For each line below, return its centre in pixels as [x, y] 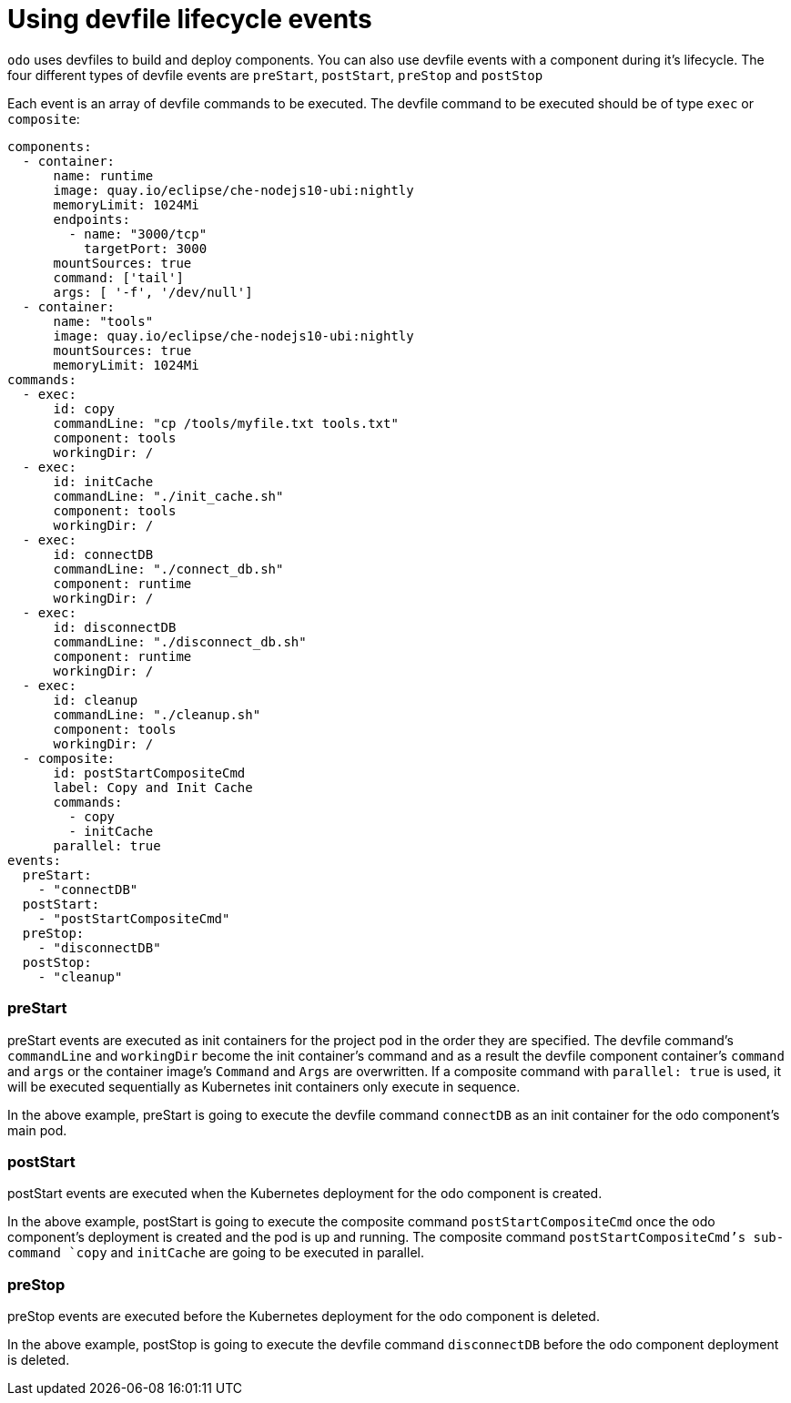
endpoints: [91, 219]
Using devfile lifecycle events [190, 19]
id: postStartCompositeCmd [149, 773]
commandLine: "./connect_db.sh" [168, 569]
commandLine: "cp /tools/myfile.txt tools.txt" [226, 423]
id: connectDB [103, 554]
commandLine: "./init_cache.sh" [168, 496]
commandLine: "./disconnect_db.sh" [180, 641]
